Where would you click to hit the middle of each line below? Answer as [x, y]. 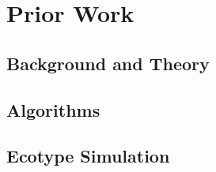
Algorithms [53, 109]
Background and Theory [108, 63]
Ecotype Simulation [88, 156]
